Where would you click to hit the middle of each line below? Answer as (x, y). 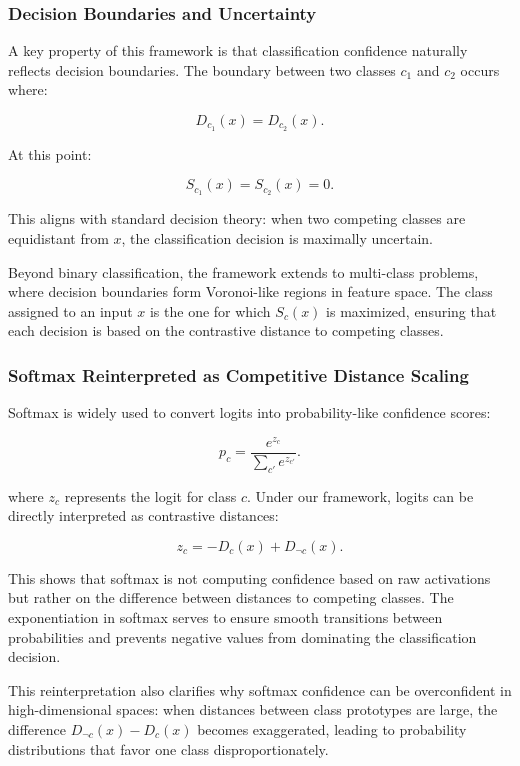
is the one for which (210, 310)
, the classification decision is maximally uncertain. (277, 237)
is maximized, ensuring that (411, 310)
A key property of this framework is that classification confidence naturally (238, 50)
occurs (480, 69)
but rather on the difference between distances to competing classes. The (231, 597)
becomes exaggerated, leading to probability (332, 728)
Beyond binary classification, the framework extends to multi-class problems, (243, 271)
